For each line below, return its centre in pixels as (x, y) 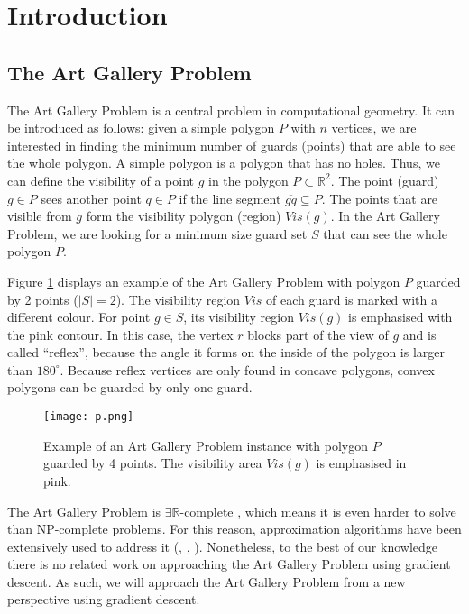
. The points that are (380, 198)
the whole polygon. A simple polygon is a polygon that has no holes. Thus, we (224, 163)
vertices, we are (374, 128)
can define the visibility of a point (101, 180)
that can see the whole (385, 233)
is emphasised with (400, 317)
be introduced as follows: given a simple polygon (141, 128)
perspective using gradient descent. (104, 599)
